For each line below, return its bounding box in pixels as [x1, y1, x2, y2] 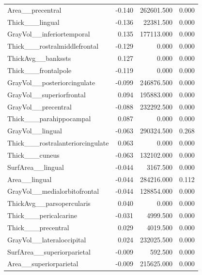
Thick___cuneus [7, 149, 60, 160]
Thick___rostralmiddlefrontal [7, 41, 99, 51]
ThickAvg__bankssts [7, 53, 71, 63]
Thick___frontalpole [7, 65, 72, 75]
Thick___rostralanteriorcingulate [7, 138, 109, 148]
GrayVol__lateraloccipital [7, 234, 86, 244]
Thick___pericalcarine [7, 210, 77, 220]
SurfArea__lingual [7, 162, 64, 172]
